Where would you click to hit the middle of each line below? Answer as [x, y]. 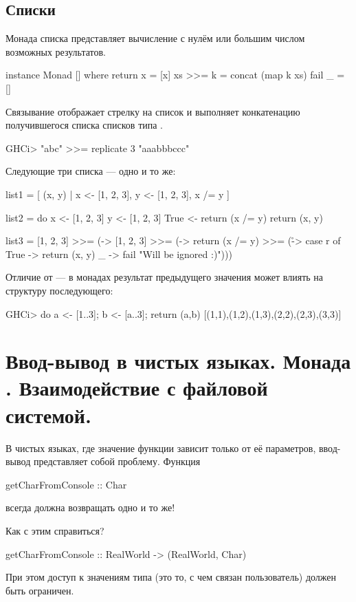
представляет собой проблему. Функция [117, 461]
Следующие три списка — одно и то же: [91, 171]
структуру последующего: [59, 290]
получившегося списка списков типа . [85, 125]
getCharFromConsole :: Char [66, 484]
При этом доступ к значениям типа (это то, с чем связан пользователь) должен [171, 577]
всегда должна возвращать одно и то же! [90, 507]
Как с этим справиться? [55, 530]
